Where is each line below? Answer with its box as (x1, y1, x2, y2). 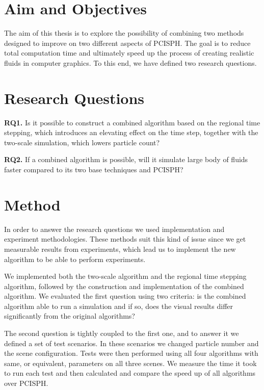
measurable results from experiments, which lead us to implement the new (4, 243, 236, 254)
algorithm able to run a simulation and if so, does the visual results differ (4, 300, 233, 311)
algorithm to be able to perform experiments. (4, 253, 146, 264)
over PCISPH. (4, 378, 48, 388)
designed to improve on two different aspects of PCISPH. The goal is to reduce (4, 37, 251, 48)
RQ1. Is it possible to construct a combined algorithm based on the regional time (4, 117, 260, 127)
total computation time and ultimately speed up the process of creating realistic (4, 47, 254, 58)
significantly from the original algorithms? (4, 310, 135, 321)
